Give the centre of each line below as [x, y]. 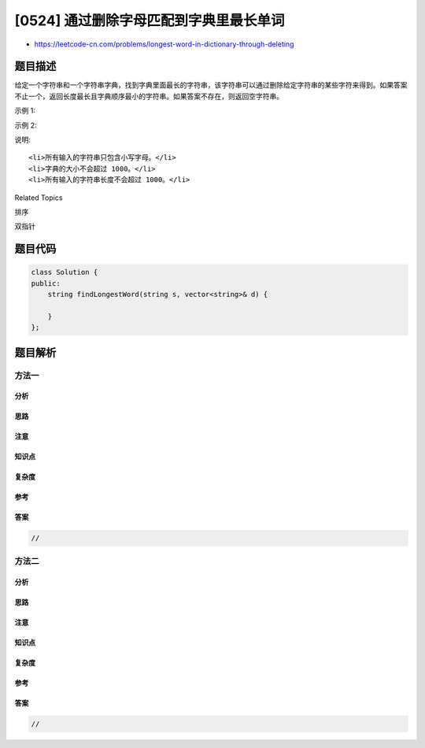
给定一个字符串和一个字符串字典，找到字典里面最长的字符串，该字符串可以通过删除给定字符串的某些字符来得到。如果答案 [211, 85]
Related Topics [39, 198]
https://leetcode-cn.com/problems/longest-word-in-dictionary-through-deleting [164, 44]
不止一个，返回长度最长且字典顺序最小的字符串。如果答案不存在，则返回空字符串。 [149, 96]
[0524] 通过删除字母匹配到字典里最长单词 [150, 20]
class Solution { [65, 272]
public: [46, 283]
